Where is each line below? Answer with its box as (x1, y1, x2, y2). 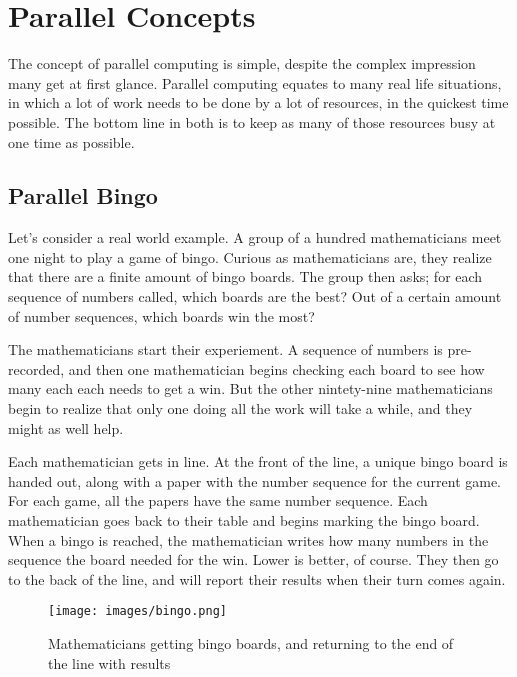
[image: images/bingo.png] (48, 604, 227, 619)
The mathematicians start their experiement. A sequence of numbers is (8, 339, 443, 360)
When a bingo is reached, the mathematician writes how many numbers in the (8, 529, 489, 550)
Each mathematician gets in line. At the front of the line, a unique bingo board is (8, 451, 508, 472)
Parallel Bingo (8, 180, 158, 211)
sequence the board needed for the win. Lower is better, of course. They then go (8, 549, 499, 570)
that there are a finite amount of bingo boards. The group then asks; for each (8, 266, 483, 287)
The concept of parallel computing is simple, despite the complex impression (8, 53, 476, 74)
